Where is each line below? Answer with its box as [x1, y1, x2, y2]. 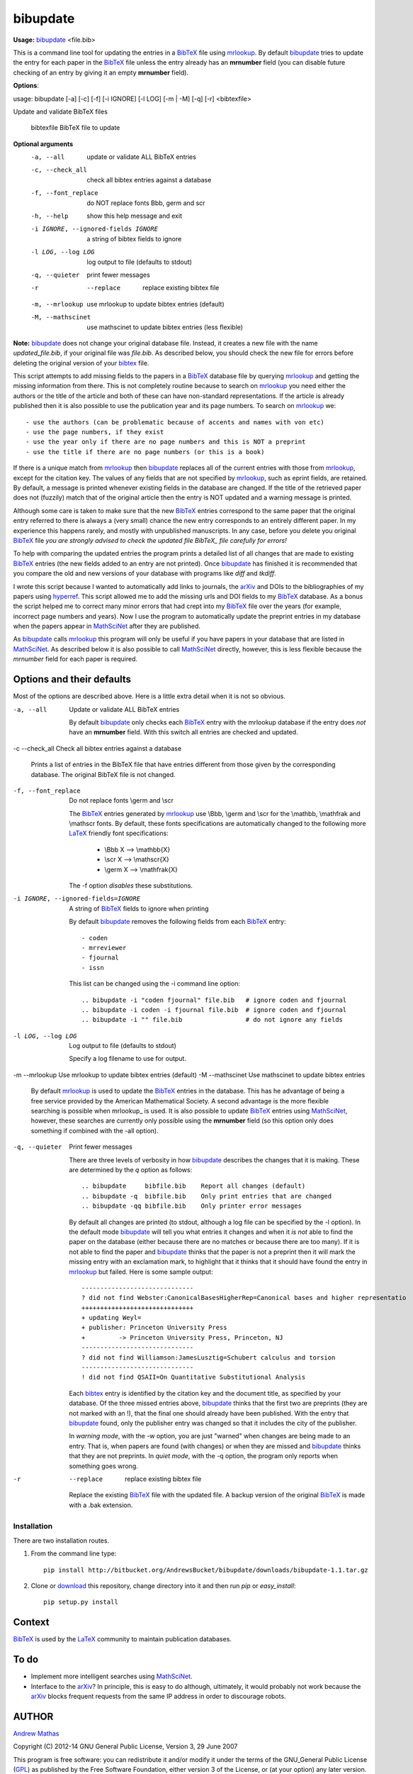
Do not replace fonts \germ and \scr [69, 796, 174, 805]
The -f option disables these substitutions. [69, 881, 193, 890]
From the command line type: [30, 1549, 117, 1558]
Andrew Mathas [13, 1729, 60, 1738]
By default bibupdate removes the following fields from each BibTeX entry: [69, 918, 286, 926]
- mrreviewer [81, 944, 127, 952]
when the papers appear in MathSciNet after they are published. [13, 622, 201, 631]
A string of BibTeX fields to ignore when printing [69, 904, 209, 913]
